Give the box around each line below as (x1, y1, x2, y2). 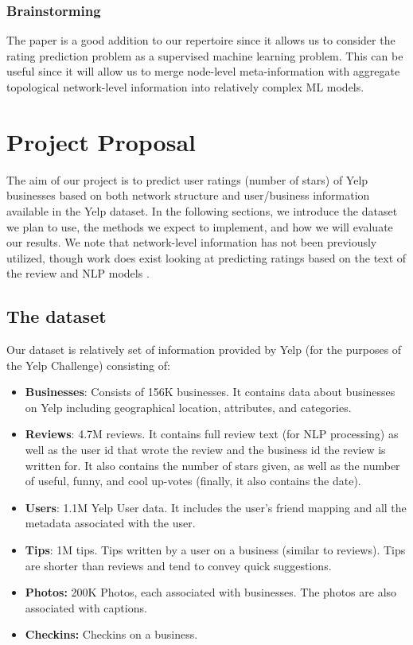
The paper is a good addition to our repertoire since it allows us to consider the (6, 32, 395, 49)
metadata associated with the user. (25, 515, 196, 531)
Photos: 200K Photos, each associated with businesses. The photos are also (25, 584, 397, 600)
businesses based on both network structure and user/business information (6, 187, 370, 204)
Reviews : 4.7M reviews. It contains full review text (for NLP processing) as (25, 425, 399, 442)
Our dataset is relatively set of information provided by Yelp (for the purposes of (6, 341, 402, 358)
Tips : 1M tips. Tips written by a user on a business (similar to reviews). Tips (25, 542, 406, 558)
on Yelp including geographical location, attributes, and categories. (25, 398, 352, 415)
